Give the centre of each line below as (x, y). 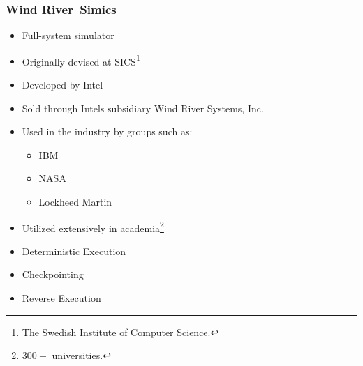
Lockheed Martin (75, 202)
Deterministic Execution (74, 251)
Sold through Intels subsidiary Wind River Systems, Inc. (143, 108)
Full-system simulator (68, 35)
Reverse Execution (61, 298)
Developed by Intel (62, 85)
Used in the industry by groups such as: (107, 131)
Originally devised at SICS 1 (81, 60)
